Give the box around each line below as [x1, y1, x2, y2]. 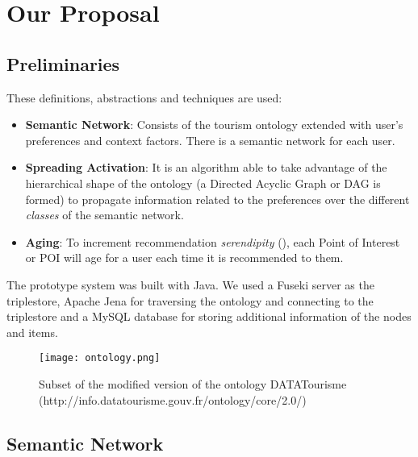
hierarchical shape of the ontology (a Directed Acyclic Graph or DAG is [25, 174, 381, 191]
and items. [6, 323, 58, 340]
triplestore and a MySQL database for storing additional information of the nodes [6, 308, 412, 325]
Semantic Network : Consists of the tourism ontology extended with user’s [25, 116, 403, 133]
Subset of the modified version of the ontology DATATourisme [39, 375, 347, 392]
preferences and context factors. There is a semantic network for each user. [25, 131, 395, 148]
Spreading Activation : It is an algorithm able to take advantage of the [25, 159, 387, 176]
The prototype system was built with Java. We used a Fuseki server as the [6, 276, 374, 293]
